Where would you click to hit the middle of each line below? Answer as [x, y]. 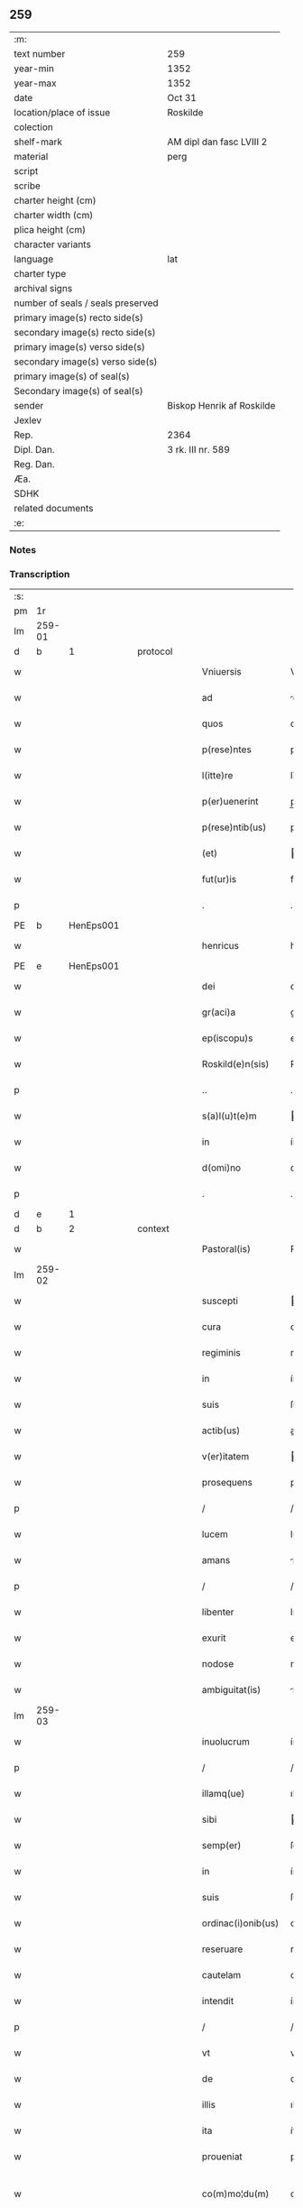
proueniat [222, 2157]
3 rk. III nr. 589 [198, 449]
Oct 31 [182, 97]
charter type [40, 273]
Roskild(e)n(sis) [235, 1064]
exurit [214, 1638]
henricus [220, 946]
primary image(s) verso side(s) [80, 346]
